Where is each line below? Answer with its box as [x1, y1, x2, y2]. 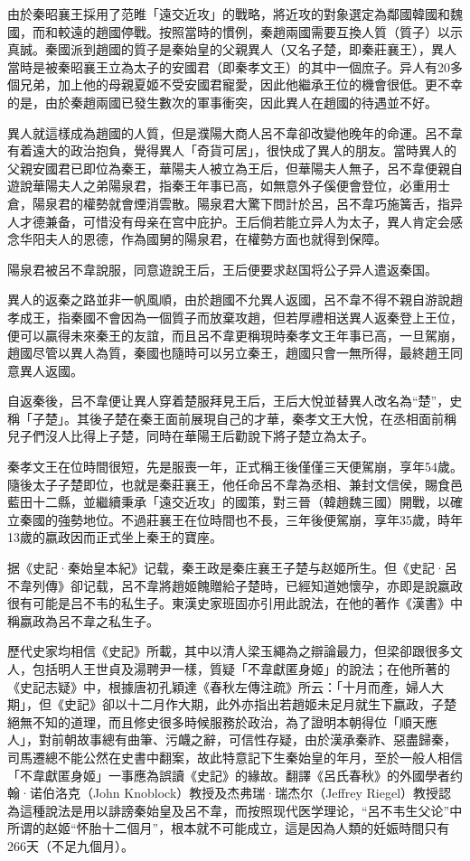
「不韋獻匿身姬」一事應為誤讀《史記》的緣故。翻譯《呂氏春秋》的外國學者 [7, 765, 450, 784]
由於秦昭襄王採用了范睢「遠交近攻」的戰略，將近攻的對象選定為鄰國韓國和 [7, 5, 450, 23]
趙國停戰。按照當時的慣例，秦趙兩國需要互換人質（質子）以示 [95, 22, 463, 41]
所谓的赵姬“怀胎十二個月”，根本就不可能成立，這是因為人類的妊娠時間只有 [7, 819, 450, 838]
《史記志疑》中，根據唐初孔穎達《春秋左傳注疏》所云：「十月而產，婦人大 [7, 677, 444, 696]
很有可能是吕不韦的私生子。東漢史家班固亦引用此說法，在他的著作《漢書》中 [7, 594, 463, 613]
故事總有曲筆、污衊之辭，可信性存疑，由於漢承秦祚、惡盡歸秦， [76, 730, 456, 749]
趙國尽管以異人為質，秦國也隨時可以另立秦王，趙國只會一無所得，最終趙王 [7, 343, 450, 362]
